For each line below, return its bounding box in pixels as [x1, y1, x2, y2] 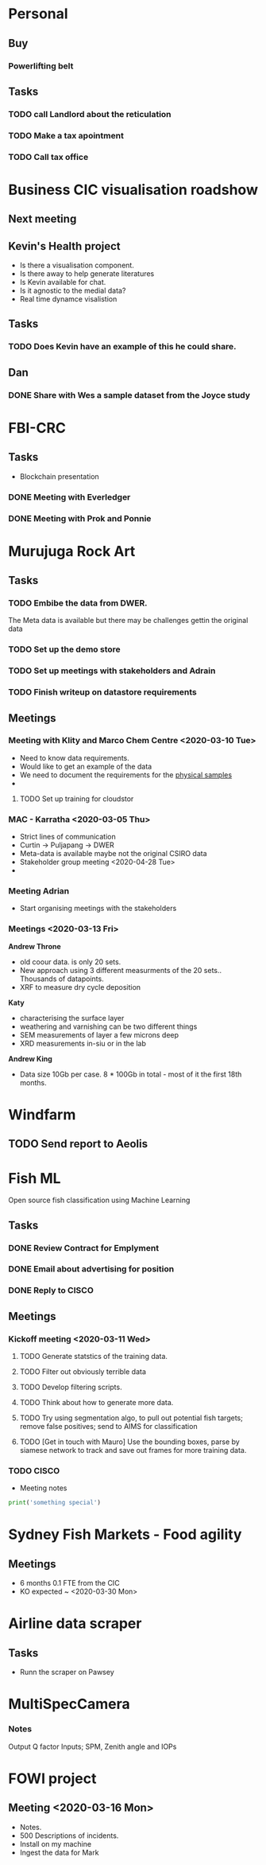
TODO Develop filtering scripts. [19, 1382, 122, 1392]
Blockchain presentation [19, 471, 99, 481]
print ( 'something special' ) [8, 1499, 102, 1507]
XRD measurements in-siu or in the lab [19, 1038, 147, 1048]
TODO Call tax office [8, 151, 89, 162]
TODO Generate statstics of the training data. [19, 1352, 168, 1361]
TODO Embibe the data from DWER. [8, 598, 148, 609]
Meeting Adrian [8, 886, 70, 897]
